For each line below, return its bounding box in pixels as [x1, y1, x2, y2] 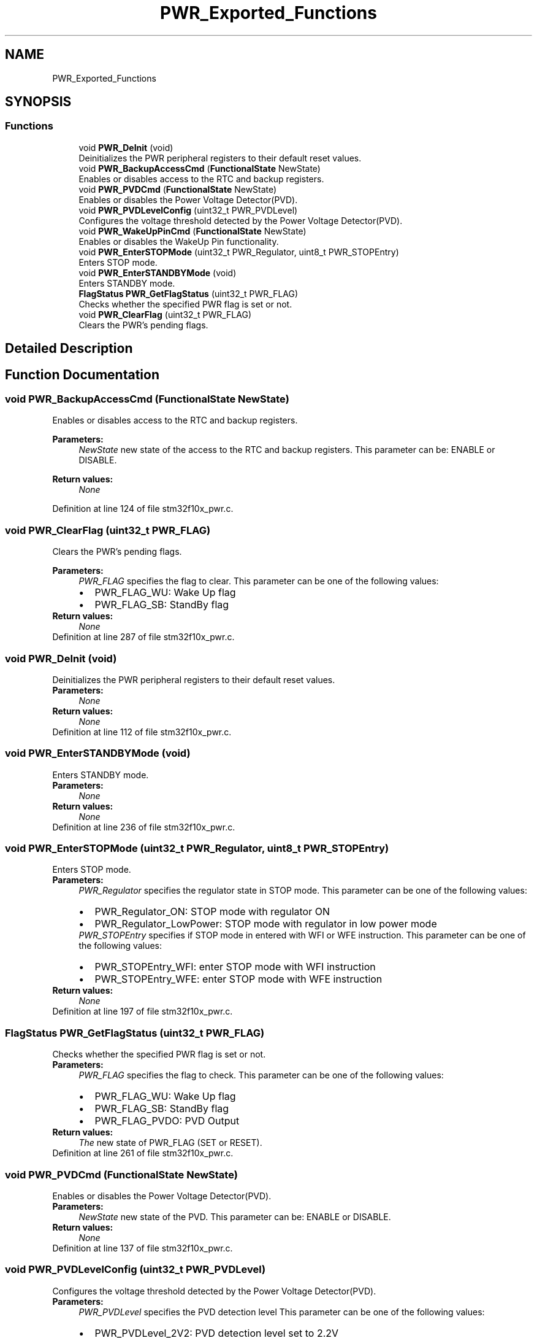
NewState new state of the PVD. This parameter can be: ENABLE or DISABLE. [78, 1211, 391, 1222]
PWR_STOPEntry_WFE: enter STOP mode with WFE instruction [94, 973, 383, 986]
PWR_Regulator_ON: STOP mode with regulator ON [94, 905, 330, 918]
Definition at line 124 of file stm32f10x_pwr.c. [52, 503, 234, 514]
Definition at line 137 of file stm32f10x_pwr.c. [52, 1242, 233, 1253]
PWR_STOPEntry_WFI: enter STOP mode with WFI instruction [94, 961, 376, 973]
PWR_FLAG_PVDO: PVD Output [94, 1115, 240, 1127]
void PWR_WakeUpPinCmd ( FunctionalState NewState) [78, 225, 307, 236]
